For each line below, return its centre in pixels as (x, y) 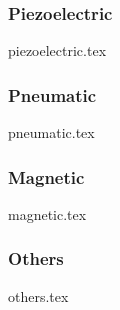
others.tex (38, 295)
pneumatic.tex (51, 132)
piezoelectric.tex (57, 50)
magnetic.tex (47, 213)
